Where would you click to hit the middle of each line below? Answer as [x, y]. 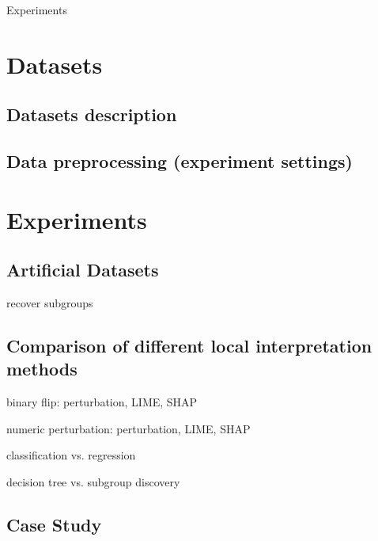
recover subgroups [50, 303]
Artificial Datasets [83, 270]
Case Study [54, 525]
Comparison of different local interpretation [189, 346]
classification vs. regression [71, 455]
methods [42, 369]
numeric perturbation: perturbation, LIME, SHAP [129, 428]
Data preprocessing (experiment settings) [180, 161]
